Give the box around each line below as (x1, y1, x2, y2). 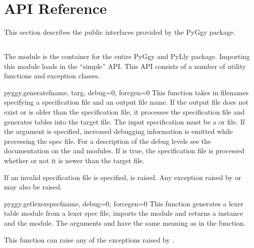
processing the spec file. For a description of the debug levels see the (4, 135, 211, 146)
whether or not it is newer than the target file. (4, 155, 145, 166)
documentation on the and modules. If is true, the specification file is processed (4, 145, 245, 156)
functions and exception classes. (4, 70, 100, 81)
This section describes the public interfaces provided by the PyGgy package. (4, 27, 236, 37)
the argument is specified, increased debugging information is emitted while (4, 126, 233, 136)
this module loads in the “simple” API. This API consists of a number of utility (4, 61, 246, 71)
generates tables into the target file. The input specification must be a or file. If (4, 116, 245, 126)
